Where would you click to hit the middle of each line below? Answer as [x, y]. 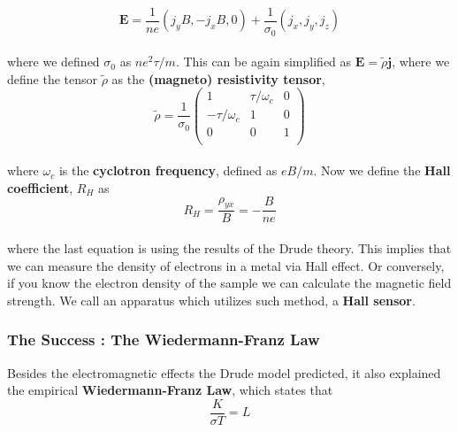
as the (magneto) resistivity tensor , [218, 78]
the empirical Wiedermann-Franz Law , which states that [170, 390]
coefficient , [40, 187]
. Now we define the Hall [382, 170]
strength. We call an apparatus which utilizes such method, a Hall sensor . [211, 300]
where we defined [53, 62]
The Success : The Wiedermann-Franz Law [164, 339]
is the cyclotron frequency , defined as [168, 170]
